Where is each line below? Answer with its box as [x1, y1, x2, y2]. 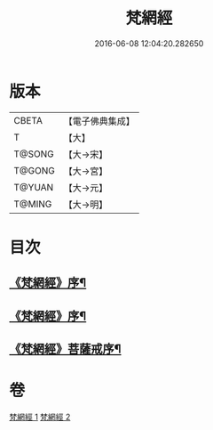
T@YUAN [13, 181, 54, 193]
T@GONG [13, 164, 55, 176]
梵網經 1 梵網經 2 [9, 411, 71, 422]
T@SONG [13, 148, 55, 160]
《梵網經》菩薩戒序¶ [9, 342, 122, 357]
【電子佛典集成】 [63, 115, 135, 127]
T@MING [13, 198, 52, 210]
